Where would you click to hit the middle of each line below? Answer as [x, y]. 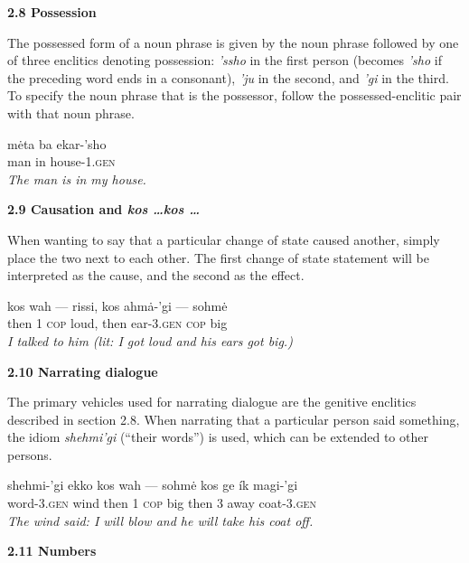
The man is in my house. [77, 178]
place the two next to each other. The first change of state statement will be [218, 257]
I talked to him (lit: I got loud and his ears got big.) [150, 340]
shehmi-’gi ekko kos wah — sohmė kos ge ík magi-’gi [153, 485]
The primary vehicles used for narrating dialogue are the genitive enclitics [212, 402]
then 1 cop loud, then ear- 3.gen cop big [117, 323]
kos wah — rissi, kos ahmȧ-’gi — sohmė [117, 305]
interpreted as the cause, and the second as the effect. [156, 275]
